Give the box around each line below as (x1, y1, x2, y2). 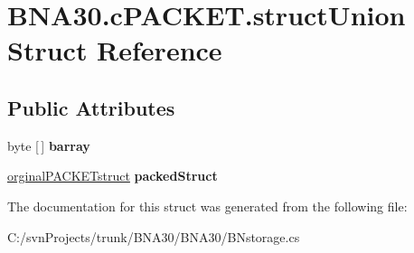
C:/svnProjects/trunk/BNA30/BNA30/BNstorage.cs (7, 227, 300, 246)
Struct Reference (7, 32, 222, 69)
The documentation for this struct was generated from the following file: (7, 196, 408, 215)
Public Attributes (7, 93, 175, 121)
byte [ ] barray (7, 136, 90, 155)
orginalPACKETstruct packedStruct (7, 166, 218, 185)
